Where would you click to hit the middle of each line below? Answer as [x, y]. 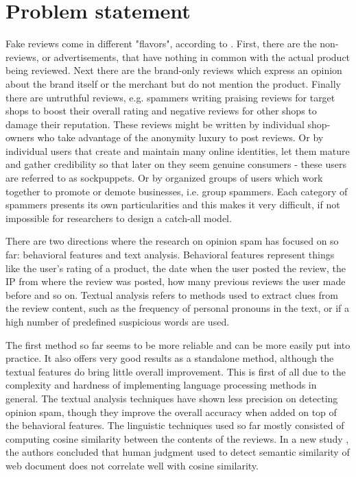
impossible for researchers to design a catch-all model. [119, 218]
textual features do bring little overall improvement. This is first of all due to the [176, 371]
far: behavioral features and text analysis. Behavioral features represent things [170, 255]
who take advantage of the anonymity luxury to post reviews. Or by [180, 137]
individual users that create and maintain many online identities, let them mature [178, 150]
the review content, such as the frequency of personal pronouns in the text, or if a [178, 308]
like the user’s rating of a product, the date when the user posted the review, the [176, 268]
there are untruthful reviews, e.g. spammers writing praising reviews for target [170, 97]
